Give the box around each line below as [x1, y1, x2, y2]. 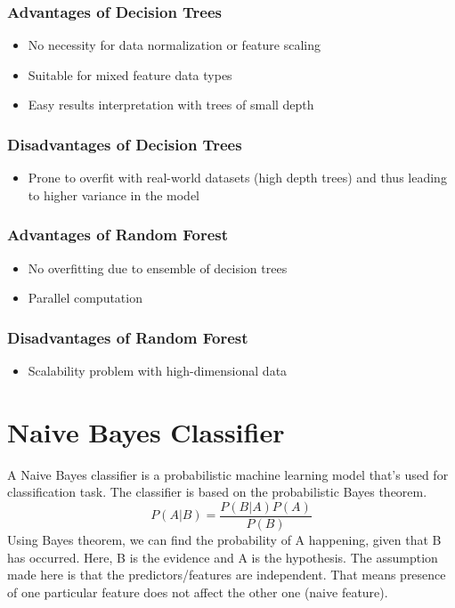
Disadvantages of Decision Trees [7, 133, 242, 155]
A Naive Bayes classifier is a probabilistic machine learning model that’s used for [7, 465, 449, 483]
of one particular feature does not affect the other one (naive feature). [7, 582, 388, 601]
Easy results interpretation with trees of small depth [28, 95, 314, 114]
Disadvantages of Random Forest [7, 326, 248, 348]
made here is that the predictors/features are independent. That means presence [7, 565, 446, 584]
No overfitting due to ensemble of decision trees [28, 258, 288, 277]
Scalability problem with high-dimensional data [28, 361, 288, 380]
